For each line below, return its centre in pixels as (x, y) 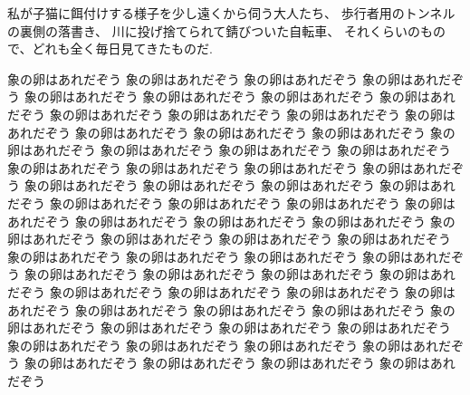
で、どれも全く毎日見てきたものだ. (110, 48)
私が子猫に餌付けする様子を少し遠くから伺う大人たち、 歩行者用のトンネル (231, 13)
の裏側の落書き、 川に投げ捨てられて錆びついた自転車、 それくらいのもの (226, 30)
